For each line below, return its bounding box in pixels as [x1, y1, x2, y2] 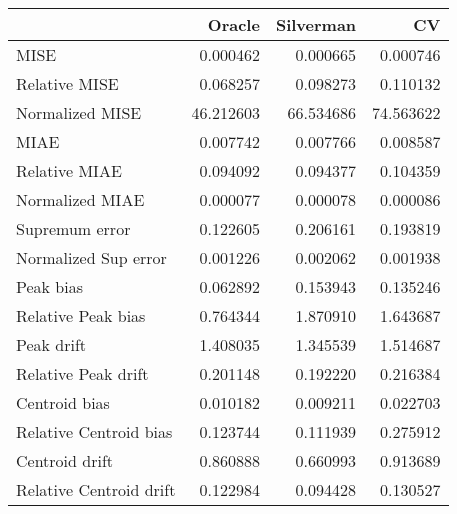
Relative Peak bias [16, 304, 146, 327]
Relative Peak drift [16, 362, 149, 385]
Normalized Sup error [16, 246, 167, 269]
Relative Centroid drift [16, 478, 176, 501]
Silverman [275, 13, 357, 36]
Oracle [207, 13, 260, 36]
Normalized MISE [16, 101, 142, 124]
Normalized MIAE [16, 188, 145, 211]
